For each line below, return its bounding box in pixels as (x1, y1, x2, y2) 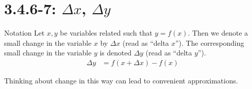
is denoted (99, 47, 132, 58)
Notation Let (4, 27, 45, 38)
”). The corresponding (175, 37, 244, 48)
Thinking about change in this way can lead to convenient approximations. (4, 75, 238, 85)
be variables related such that (60, 27, 153, 38)
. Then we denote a (188, 27, 248, 38)
